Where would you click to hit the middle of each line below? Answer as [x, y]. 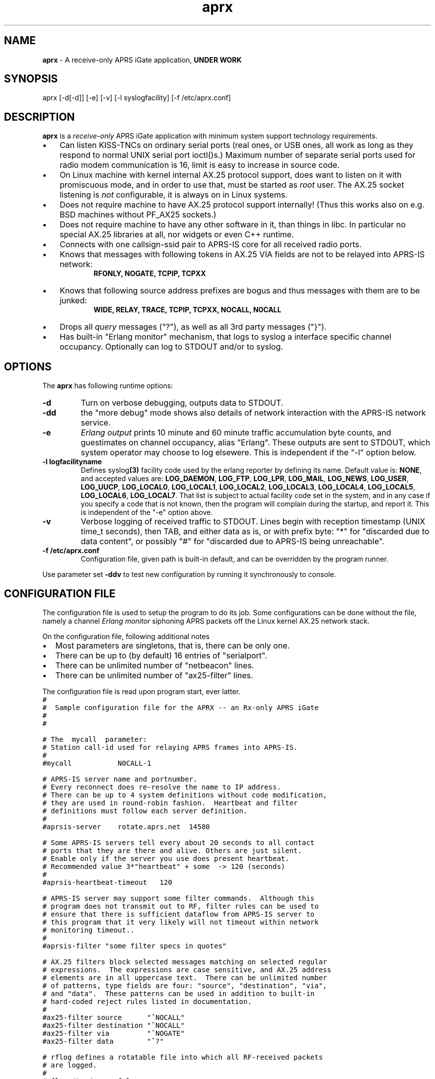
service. [96, 423]
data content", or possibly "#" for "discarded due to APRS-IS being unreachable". [232, 541]
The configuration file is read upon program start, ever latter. [142, 691]
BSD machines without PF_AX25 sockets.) [138, 215]
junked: [73, 301]
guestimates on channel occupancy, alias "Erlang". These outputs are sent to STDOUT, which [255, 443]
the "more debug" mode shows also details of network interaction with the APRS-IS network [253, 413]
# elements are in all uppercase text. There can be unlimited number [185, 977]
